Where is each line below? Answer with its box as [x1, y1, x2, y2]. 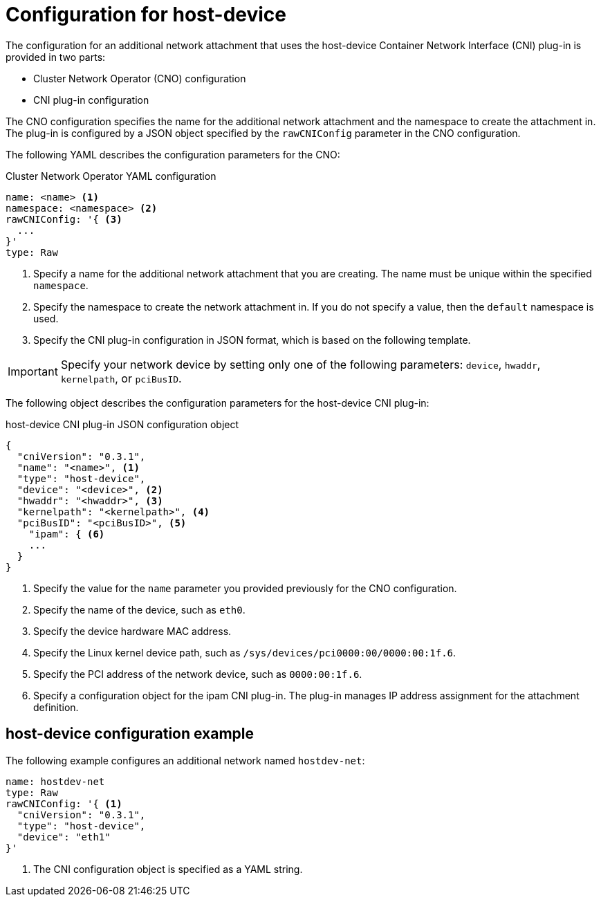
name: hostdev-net [6, 775, 105, 787]
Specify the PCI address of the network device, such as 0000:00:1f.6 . [33, 668, 362, 680]
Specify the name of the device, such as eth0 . [33, 603, 246, 616]
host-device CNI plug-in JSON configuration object [6, 418, 239, 430]
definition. [33, 701, 79, 713]
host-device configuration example [6, 725, 255, 743]
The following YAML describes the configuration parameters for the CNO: [6, 148, 340, 160]
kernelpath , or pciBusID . [60, 371, 182, 385]
